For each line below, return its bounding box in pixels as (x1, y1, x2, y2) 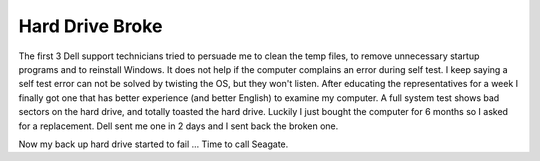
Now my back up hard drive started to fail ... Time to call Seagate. (18, 138, 289, 150)
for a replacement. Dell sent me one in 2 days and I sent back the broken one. (18, 120, 339, 132)
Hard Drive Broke (18, 15, 163, 37)
